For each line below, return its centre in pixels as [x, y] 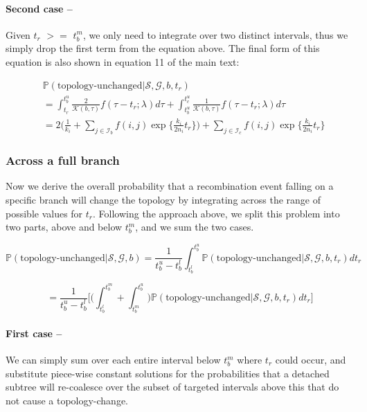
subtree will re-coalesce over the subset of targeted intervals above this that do [172, 387]
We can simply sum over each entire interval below [113, 360]
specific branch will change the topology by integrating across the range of [163, 199]
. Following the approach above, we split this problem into [216, 213]
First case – [34, 333]
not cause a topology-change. [67, 400]
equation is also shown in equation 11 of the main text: [123, 61]
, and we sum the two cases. [195, 227]
